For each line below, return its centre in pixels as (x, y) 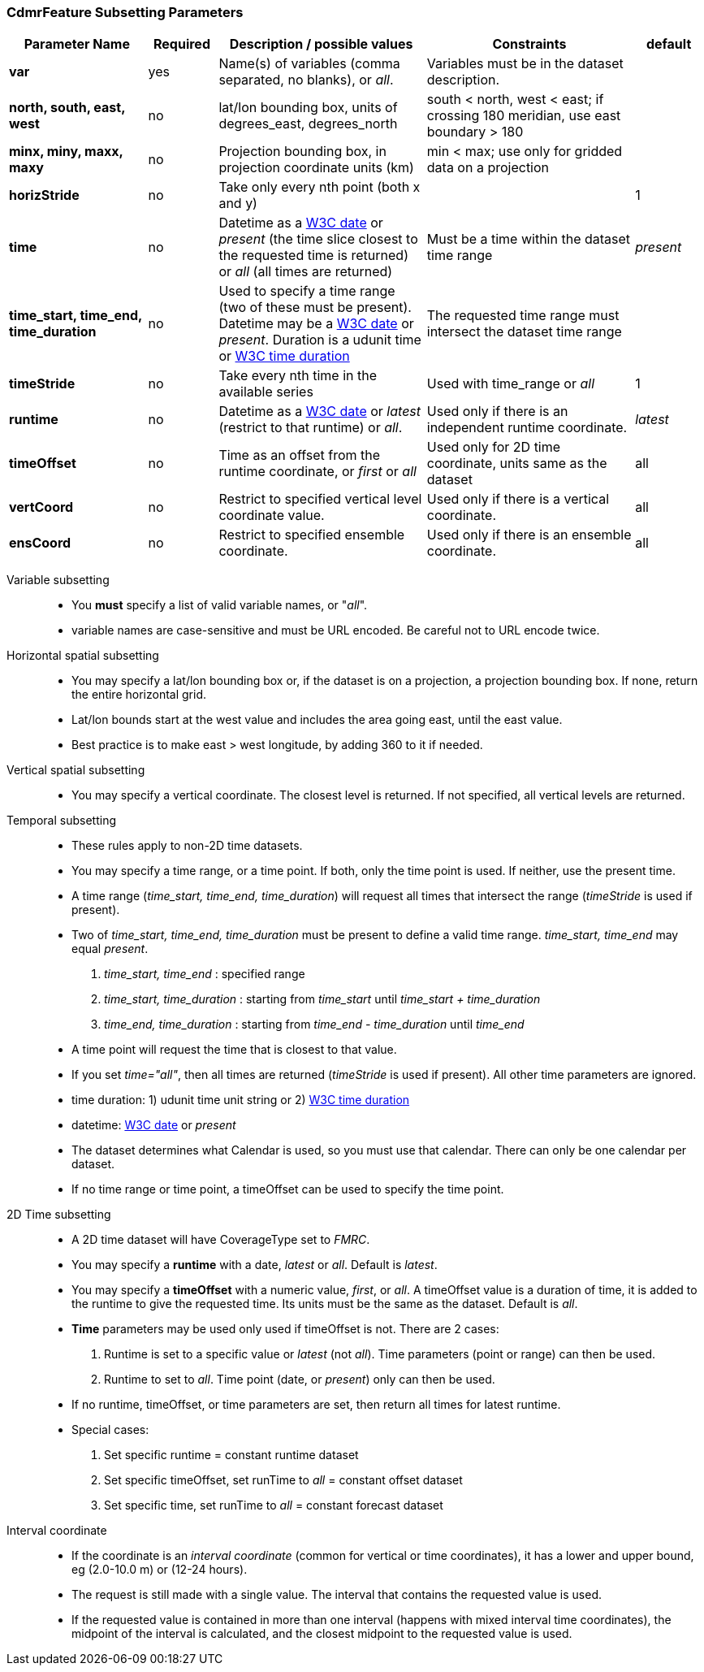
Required (182, 44)
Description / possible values (321, 44)
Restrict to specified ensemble (312, 535)
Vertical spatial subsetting (76, 770)
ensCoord (40, 543)
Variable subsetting (58, 580)
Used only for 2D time (494, 447)
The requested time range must (523, 316)
